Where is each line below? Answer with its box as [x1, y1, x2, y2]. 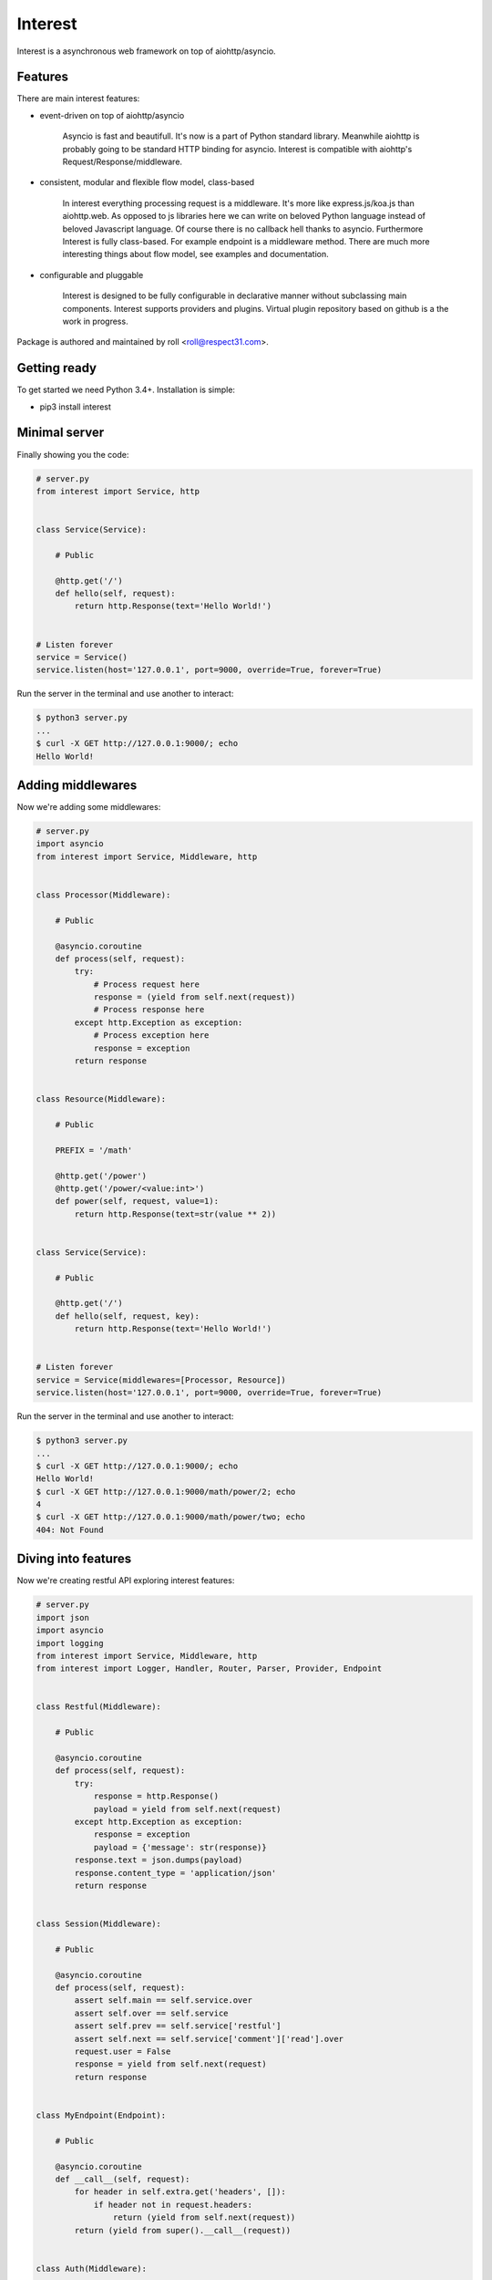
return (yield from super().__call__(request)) [74, 2225, 292, 2235]
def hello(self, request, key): [55, 1311, 200, 1321]
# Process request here [93, 979, 200, 990]
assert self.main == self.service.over [74, 1995, 252, 2005]
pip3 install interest [39, 401, 111, 412]
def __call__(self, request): [55, 2173, 190, 2184]
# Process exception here [93, 1031, 210, 1041]
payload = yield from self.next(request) [93, 1804, 282, 1814]
